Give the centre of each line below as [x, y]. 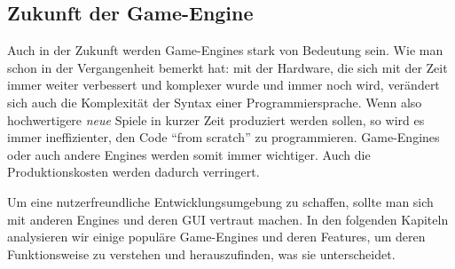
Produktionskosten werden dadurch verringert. [133, 172]
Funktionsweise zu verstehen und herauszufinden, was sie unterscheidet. [201, 253]
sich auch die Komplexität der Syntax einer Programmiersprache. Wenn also [215, 102]
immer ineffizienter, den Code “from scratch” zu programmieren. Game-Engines [224, 137]
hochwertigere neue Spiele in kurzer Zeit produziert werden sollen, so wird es [216, 119]
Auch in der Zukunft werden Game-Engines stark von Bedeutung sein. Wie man [225, 50]
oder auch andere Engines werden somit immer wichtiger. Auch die [189, 154]
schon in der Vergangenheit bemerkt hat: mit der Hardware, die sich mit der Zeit [227, 67]
